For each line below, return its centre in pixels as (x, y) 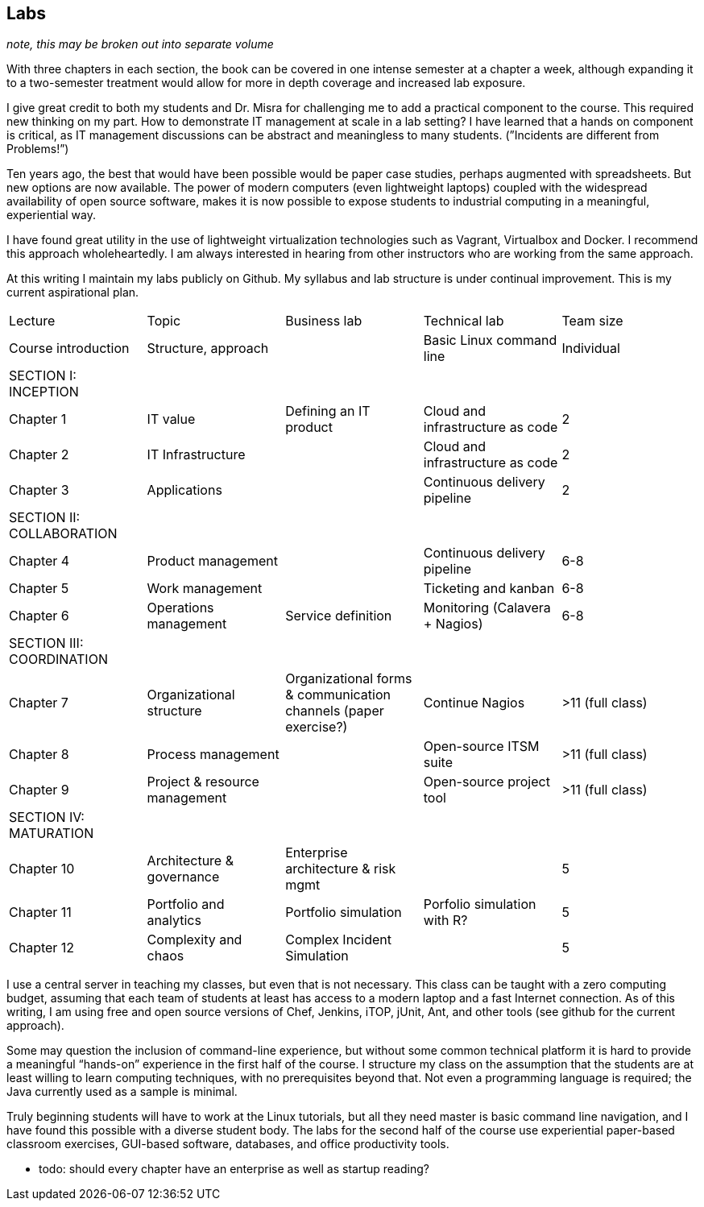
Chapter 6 (39, 616)
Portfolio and (186, 904)
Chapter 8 (39, 755)
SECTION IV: (47, 817)
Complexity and (195, 940)
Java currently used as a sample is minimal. (122, 1092)
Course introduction (69, 348)
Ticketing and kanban (489, 589)
